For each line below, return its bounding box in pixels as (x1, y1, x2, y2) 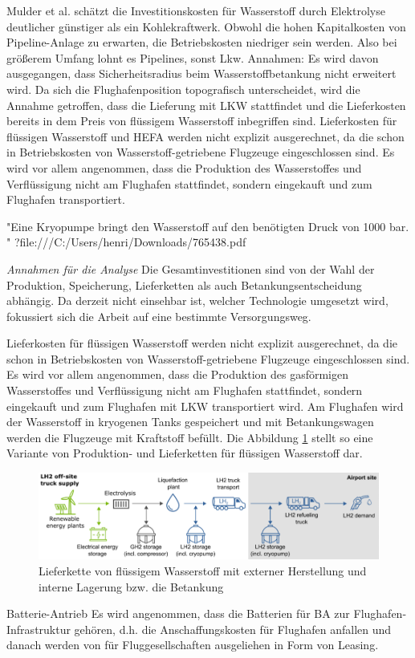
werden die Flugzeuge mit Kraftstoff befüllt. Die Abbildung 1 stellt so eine (6, 429, 373, 445)
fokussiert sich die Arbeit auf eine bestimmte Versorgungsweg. (6, 307, 311, 324)
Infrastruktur (6, 620, 71, 637)
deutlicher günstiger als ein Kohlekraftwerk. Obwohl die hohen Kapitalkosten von (6, 18, 406, 35)
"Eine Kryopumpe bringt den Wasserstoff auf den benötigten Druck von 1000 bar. (6, 217, 409, 234)
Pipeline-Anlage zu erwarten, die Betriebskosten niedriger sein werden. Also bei (6, 34, 397, 51)
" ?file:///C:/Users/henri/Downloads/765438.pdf (6, 234, 246, 250)
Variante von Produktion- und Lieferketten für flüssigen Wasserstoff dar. (6, 445, 363, 461)
